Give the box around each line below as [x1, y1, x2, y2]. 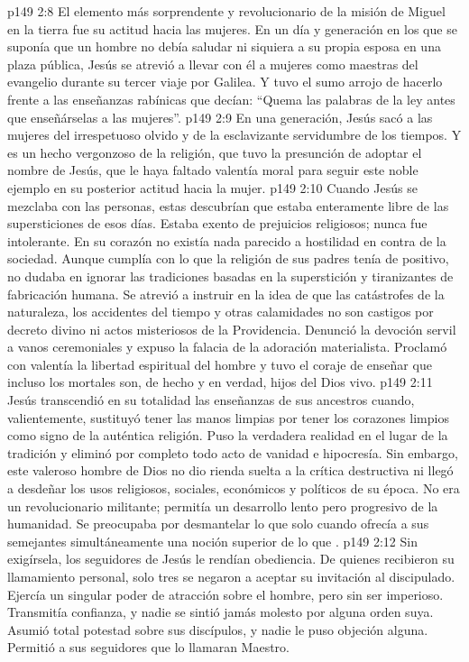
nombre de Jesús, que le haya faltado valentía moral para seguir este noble [7, 161, 418, 179]
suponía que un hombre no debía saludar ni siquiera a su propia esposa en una [7, 37, 441, 56]
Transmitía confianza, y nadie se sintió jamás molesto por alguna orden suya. [7, 602, 434, 621]
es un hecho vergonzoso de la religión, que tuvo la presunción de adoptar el [7, 143, 422, 161]
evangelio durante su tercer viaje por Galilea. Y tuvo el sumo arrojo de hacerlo [7, 72, 443, 91]
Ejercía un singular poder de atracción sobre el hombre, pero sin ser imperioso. [7, 584, 444, 603]
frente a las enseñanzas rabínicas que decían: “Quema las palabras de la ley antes [7, 89, 455, 108]
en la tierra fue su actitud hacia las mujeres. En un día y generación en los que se [7, 19, 457, 38]
